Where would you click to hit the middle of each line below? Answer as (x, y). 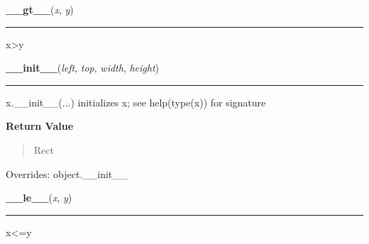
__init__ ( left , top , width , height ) (83, 68)
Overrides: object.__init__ (67, 173)
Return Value (40, 126)
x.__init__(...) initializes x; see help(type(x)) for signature (136, 102)
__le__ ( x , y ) (39, 198)
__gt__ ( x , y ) (40, 9)
